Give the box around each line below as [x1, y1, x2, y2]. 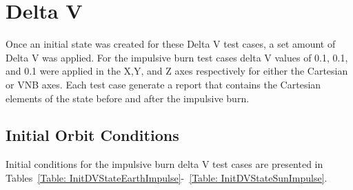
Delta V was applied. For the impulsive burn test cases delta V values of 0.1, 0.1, [6, 50, 348, 64]
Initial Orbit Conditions [6, 124, 179, 146]
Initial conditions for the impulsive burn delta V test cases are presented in [6, 157, 323, 171]
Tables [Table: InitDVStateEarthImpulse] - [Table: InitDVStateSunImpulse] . [6, 170, 327, 184]
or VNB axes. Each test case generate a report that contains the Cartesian [6, 77, 321, 91]
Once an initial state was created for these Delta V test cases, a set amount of [6, 37, 336, 51]
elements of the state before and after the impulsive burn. [6, 91, 250, 105]
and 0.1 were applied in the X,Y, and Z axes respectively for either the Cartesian [6, 64, 348, 78]
